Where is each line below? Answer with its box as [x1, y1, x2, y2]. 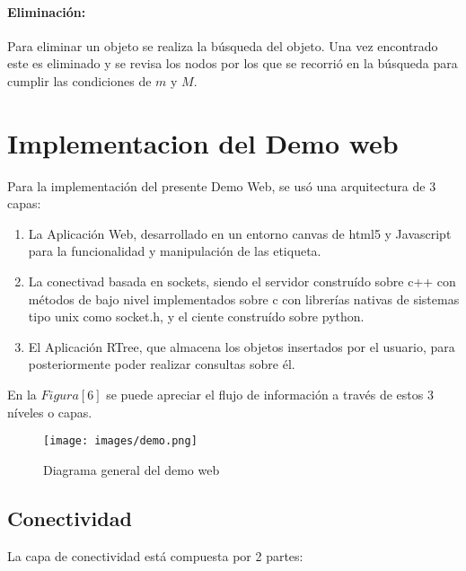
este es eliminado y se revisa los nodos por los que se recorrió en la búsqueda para [7, 54, 458, 73]
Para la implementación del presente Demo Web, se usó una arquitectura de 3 [7, 176, 436, 195]
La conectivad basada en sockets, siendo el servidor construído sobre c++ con [28, 272, 456, 291]
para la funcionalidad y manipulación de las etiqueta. [28, 242, 321, 260]
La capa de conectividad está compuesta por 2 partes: [7, 546, 303, 565]
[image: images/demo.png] [43, 435, 198, 448]
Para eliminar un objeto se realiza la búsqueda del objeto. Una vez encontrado [7, 36, 438, 55]
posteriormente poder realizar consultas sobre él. [28, 355, 295, 373]
